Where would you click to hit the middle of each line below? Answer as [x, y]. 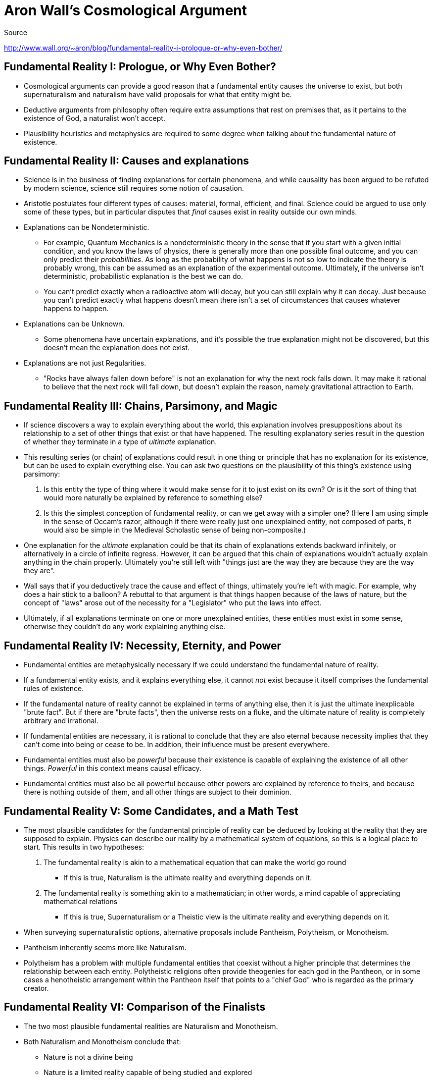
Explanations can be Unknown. [74, 324]
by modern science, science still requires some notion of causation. [134, 188]
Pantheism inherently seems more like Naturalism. [105, 947]
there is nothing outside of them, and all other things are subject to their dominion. [158, 792]
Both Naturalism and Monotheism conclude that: [102, 1041]
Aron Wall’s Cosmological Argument [126, 10]
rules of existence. [54, 689]
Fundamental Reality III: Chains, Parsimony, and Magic [141, 406]
